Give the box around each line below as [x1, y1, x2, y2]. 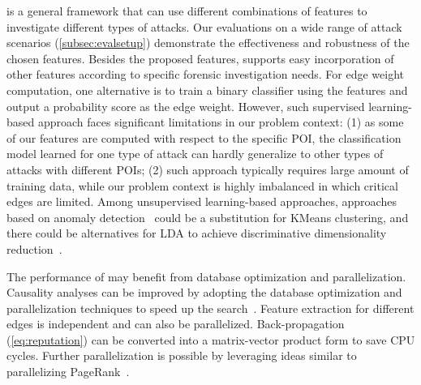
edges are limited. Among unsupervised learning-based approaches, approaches [6, 193, 397, 210]
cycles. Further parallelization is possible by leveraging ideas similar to [6, 347, 357, 364]
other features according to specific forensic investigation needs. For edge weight [6, 66, 404, 83]
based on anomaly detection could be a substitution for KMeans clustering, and [6, 208, 409, 225]
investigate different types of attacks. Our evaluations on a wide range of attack [6, 18, 402, 35]
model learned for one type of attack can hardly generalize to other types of [6, 145, 384, 162]
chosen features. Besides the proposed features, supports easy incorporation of [6, 49, 394, 66]
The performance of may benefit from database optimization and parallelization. [6, 267, 406, 284]
